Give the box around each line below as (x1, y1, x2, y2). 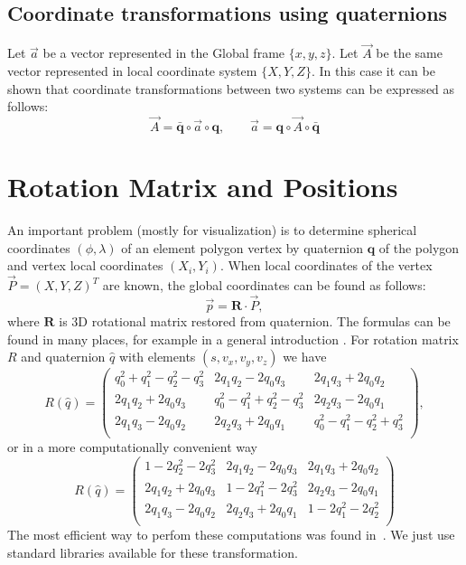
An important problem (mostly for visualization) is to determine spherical (7, 221, 417, 240)
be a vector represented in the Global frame (42, 43, 285, 62)
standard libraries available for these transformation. (7, 542, 298, 561)
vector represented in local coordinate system (7, 61, 257, 80)
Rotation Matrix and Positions (7, 168, 398, 205)
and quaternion (21, 347, 106, 366)
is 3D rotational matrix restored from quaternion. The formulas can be (59, 311, 451, 330)
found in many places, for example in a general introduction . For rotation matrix (7, 329, 459, 348)
